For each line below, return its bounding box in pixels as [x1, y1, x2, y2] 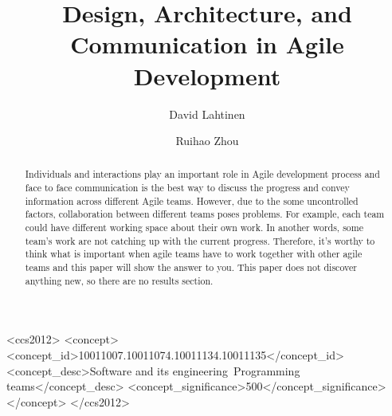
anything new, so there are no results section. [25, 273, 214, 287]
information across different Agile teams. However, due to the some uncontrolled [25, 194, 359, 207]
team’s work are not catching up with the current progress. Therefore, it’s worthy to [25, 234, 375, 247]
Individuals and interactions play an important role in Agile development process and [25, 167, 380, 181]
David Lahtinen [169, 105, 245, 122]
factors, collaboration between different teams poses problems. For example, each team [25, 207, 385, 221]
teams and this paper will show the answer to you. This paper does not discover [25, 261, 357, 274]
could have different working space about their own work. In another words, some [25, 221, 363, 234]
